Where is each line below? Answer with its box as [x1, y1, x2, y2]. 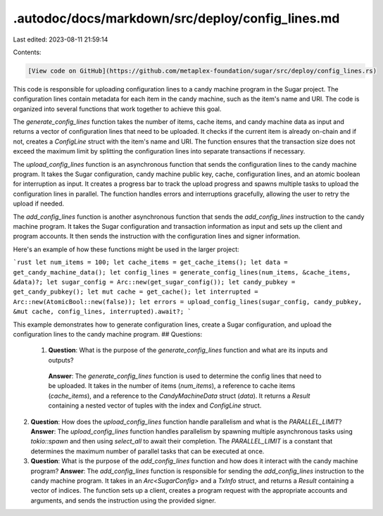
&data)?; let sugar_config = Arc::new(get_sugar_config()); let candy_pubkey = [13, 278, 296, 286]
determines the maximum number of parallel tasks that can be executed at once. [30, 447, 265, 455]
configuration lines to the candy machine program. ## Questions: [13, 329, 203, 338]
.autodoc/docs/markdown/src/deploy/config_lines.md [13, 11, 340, 26]
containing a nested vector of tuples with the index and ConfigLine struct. [48, 401, 262, 410]
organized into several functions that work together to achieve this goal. [13, 104, 222, 113]
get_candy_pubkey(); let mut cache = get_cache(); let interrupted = [13, 288, 258, 296]
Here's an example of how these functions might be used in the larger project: [13, 245, 239, 253]
